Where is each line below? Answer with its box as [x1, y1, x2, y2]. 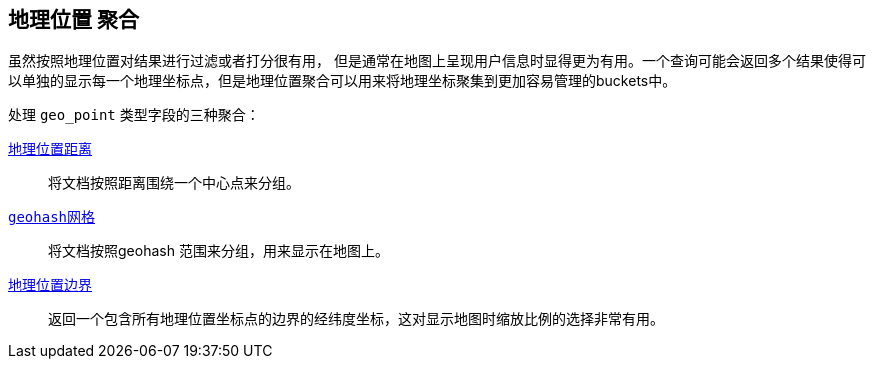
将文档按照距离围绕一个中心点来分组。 [48, 174, 300, 192]
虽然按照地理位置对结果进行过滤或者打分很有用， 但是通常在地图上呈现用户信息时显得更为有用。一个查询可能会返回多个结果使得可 [8, 52, 866, 70]
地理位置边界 [8, 277, 92, 294]
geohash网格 [8, 209, 96, 226]
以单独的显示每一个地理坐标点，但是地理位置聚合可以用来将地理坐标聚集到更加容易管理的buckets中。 [8, 72, 677, 90]
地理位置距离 [8, 141, 92, 158]
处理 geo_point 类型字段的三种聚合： [8, 106, 260, 124]
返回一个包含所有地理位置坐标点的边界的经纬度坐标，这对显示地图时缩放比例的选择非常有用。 [48, 310, 664, 328]
